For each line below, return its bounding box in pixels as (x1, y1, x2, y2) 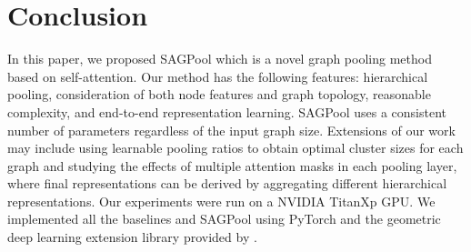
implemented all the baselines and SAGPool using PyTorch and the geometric (7, 209, 441, 228)
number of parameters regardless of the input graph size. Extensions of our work (7, 120, 456, 139)
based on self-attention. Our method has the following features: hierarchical (7, 66, 428, 86)
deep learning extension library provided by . (7, 227, 257, 247)
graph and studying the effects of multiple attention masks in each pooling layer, (7, 156, 457, 175)
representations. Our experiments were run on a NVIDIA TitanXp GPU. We (7, 191, 436, 210)
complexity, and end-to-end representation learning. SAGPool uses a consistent (7, 102, 447, 121)
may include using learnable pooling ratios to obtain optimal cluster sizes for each (7, 138, 464, 157)
